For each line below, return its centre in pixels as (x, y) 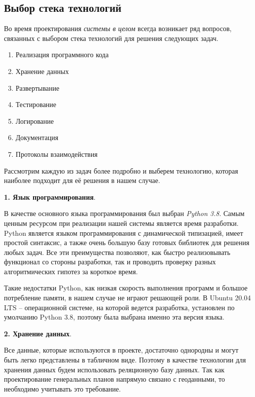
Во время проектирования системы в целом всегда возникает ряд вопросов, (118, 28)
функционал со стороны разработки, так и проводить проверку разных (110, 262)
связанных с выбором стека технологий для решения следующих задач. (111, 38)
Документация (37, 137)
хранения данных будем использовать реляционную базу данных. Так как (114, 369)
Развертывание (37, 88)
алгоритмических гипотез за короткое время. (71, 271)
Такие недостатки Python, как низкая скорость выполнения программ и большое (126, 288)
